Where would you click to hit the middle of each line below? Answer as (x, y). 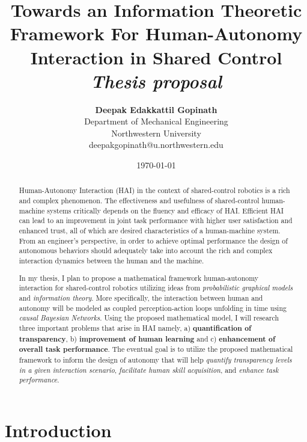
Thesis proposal (156, 81)
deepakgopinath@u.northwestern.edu (156, 145)
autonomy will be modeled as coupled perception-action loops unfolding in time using (153, 308)
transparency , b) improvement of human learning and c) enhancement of (147, 339)
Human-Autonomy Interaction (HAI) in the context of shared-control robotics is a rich (154, 190)
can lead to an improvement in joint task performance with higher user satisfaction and (156, 220)
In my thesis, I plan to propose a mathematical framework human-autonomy (139, 278)
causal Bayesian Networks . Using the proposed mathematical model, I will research (149, 318)
